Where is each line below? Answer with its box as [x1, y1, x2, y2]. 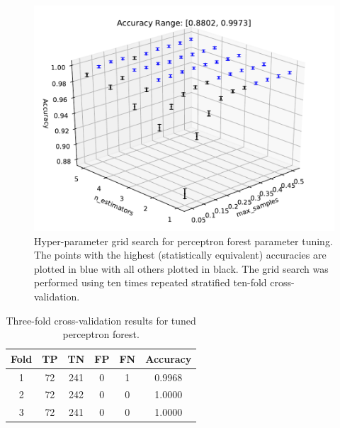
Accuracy [145, 351, 192, 366]
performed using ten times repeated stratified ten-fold [34, 275, 267, 290]
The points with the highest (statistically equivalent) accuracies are [34, 247, 327, 262]
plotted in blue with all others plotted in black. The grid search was [34, 261, 329, 276]
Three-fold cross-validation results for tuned [6, 312, 196, 327]
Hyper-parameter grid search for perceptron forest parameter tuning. [34, 233, 333, 248]
